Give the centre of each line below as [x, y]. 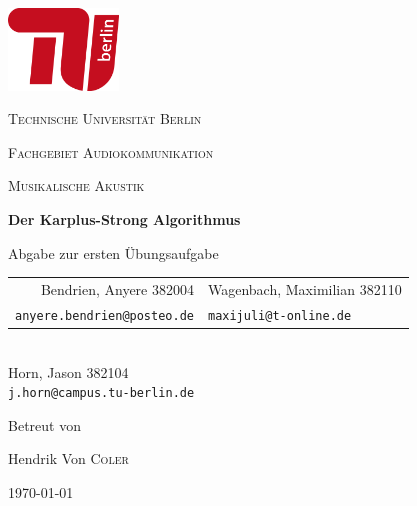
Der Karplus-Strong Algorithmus [124, 219]
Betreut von [44, 424]
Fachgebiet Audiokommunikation [111, 151]
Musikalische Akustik [76, 185]
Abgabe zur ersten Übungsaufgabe [113, 252]
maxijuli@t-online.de [279, 315]
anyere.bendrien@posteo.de [104, 315]
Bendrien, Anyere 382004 [117, 288]
